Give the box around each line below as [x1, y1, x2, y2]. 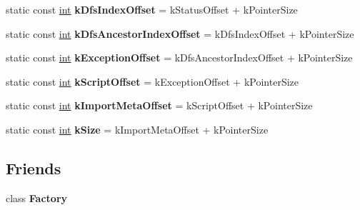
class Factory [6, 190, 68, 205]
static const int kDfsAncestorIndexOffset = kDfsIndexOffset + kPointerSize [6, 26, 354, 41]
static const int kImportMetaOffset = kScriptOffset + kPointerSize [6, 98, 313, 113]
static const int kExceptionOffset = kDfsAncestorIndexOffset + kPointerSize [6, 50, 353, 65]
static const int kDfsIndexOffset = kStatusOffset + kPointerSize [6, 2, 298, 16]
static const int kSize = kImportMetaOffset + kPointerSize [6, 121, 269, 136]
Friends [6, 156, 61, 179]
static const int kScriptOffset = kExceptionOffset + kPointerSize [6, 74, 299, 89]
